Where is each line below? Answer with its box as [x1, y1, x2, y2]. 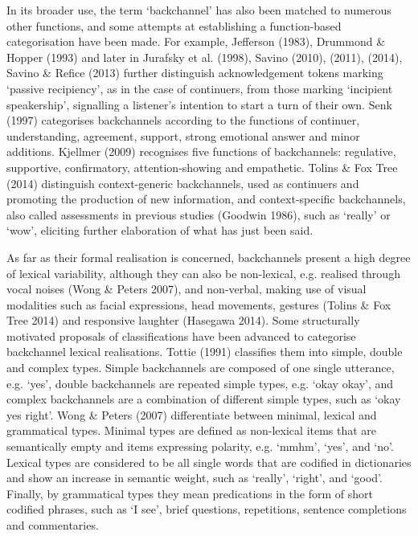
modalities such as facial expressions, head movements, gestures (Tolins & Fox [6, 296, 391, 313]
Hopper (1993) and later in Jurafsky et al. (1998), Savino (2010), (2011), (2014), [6, 48, 403, 65]
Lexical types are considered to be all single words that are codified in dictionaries [6, 453, 412, 470]
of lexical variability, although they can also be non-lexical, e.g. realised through [6, 264, 400, 281]
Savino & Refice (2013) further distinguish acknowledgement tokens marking [6, 64, 383, 81]
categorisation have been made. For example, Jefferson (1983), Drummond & [6, 33, 386, 50]
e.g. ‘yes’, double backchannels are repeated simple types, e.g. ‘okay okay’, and [6, 374, 394, 391]
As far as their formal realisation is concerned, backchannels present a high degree [6, 248, 411, 265]
